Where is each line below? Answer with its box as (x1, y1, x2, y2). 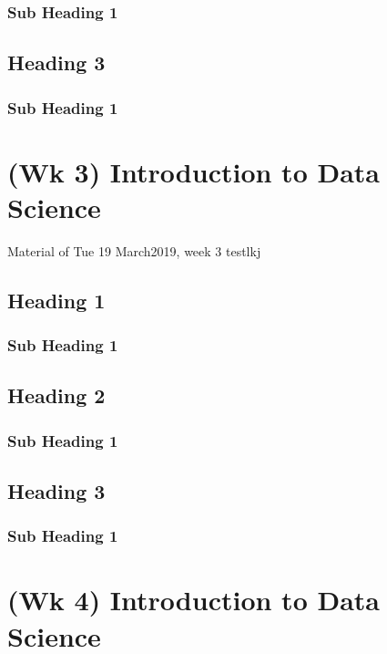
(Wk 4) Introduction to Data (7, 581, 380, 618)
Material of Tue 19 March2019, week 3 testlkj (7, 241, 261, 260)
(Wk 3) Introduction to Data (7, 152, 380, 190)
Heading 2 (7, 381, 106, 410)
